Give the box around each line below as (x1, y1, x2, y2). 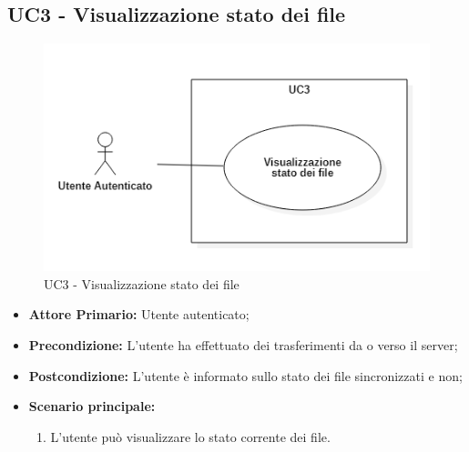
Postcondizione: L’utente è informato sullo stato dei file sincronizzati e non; (28, 366, 463, 385)
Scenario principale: (28, 397, 156, 416)
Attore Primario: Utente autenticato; (28, 305, 250, 324)
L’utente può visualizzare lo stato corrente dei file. (50, 427, 331, 446)
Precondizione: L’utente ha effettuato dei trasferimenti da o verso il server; (28, 336, 458, 355)
